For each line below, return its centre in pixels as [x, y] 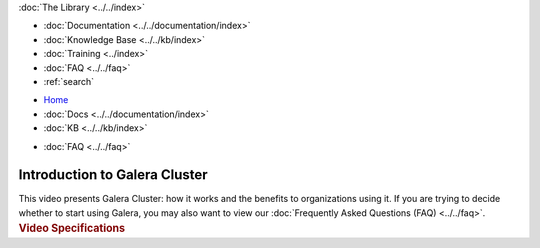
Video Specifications [71, 228]
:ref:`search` [69, 81]
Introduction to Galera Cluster [113, 175]
